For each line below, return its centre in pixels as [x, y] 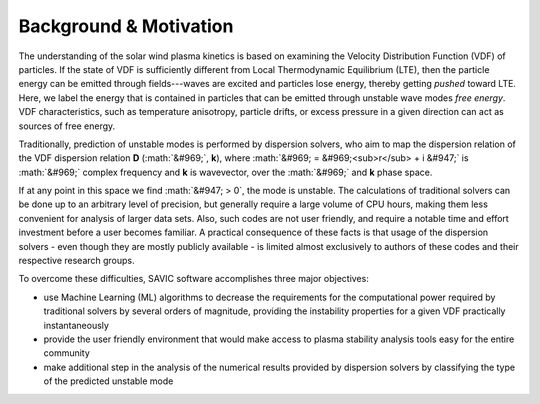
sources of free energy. [67, 126]
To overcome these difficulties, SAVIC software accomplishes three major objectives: [193, 279]
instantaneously [76, 325]
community [66, 353]
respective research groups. [76, 261]
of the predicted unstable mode [108, 381]
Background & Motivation [126, 26]
